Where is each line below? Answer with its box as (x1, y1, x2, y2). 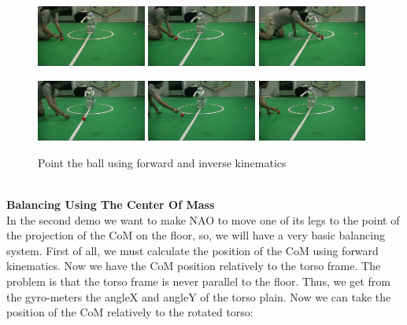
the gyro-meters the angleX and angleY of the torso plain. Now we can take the (6, 288, 391, 305)
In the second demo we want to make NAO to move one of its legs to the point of (6, 211, 400, 228)
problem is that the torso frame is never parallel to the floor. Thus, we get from (6, 272, 390, 289)
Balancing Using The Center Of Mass (6, 196, 215, 212)
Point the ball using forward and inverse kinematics (38, 154, 287, 170)
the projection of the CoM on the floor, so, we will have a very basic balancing (6, 227, 385, 243)
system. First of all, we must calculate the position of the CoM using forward (6, 242, 379, 258)
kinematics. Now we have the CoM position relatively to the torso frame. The (6, 257, 381, 274)
